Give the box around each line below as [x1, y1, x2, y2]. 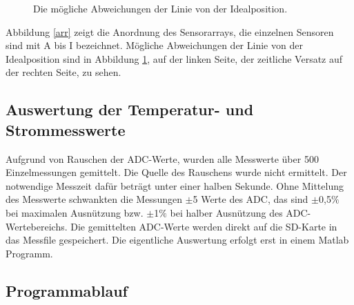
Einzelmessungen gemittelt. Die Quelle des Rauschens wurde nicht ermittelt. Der [6, 165, 347, 179]
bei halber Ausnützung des [170, 205, 283, 219]
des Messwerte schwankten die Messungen [6, 192, 182, 206]
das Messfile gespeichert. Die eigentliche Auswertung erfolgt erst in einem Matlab [6, 233, 349, 247]
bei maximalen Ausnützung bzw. [6, 205, 144, 219]
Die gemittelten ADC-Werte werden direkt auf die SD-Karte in [70, 219, 337, 233]
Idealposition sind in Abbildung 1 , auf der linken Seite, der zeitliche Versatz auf [6, 51, 343, 66]
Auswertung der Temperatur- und [6, 99, 254, 120]
